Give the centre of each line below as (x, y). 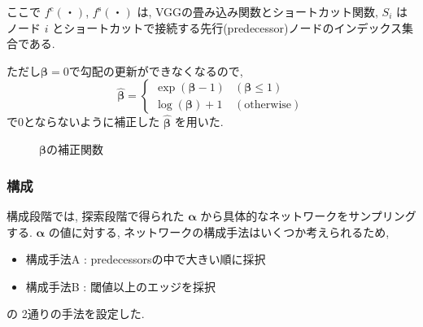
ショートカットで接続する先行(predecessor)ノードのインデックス (233, 27)
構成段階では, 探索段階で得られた (96, 216)
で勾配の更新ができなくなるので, (156, 70)
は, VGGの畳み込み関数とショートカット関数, (257, 11)
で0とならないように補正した (83, 122)
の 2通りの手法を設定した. (76, 314)
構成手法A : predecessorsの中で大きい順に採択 (146, 259)
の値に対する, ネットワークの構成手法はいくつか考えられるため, (219, 231)
